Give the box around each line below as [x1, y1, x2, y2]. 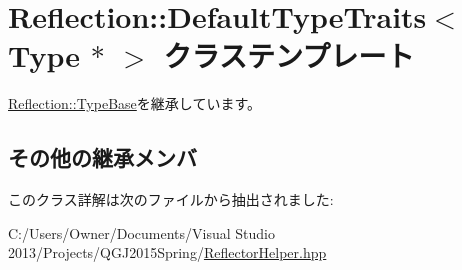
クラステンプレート [163, 35, 415, 76]
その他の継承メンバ [8, 142, 197, 173]
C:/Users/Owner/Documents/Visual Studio [8, 222, 275, 243]
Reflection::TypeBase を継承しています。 [8, 93, 261, 114]
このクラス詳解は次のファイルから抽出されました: [8, 189, 334, 210]
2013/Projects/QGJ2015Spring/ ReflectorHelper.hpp [8, 242, 327, 263]
